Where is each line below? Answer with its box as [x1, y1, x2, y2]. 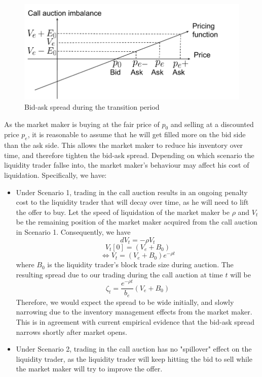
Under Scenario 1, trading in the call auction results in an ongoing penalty [16, 186, 248, 197]
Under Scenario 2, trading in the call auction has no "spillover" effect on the [16, 343, 252, 354]
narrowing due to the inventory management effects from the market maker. [16, 306, 252, 317]
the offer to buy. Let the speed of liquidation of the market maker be [16, 206, 230, 217]
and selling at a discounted [170, 118, 254, 129]
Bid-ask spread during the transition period [24, 102, 160, 112]
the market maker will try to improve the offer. [16, 363, 163, 374]
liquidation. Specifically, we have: [4, 170, 107, 180]
